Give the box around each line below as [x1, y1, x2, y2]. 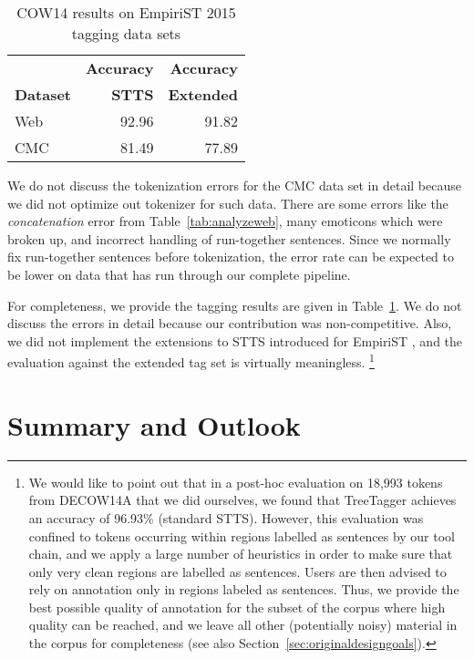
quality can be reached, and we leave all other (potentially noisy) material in [28, 615, 458, 634]
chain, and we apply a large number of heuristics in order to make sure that [28, 544, 453, 563]
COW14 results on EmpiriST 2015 [16, 2, 236, 23]
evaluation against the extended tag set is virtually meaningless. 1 [7, 350, 375, 371]
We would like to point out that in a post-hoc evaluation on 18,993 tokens [28, 472, 443, 491]
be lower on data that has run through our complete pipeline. [7, 264, 351, 283]
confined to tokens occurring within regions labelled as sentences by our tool [28, 526, 456, 545]
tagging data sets [71, 23, 181, 44]
